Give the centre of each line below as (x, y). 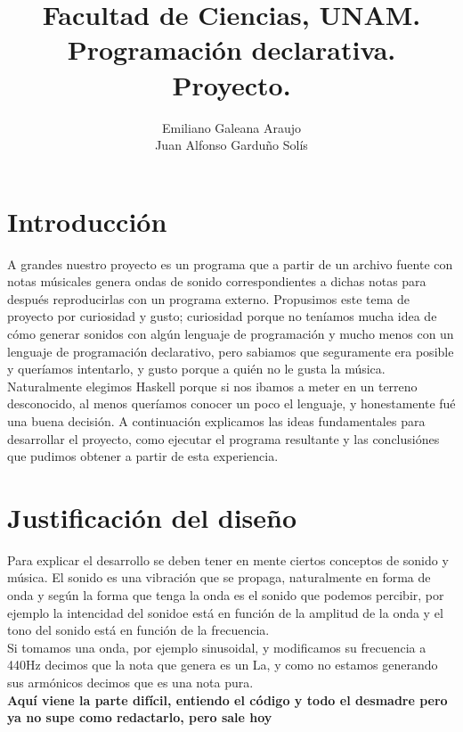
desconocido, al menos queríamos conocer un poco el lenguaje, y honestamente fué (231, 403)
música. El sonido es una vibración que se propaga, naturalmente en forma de (219, 577)
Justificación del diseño (152, 517)
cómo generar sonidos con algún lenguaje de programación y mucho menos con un (231, 333)
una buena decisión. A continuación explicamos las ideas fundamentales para (216, 420)
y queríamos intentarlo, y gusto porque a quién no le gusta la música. (196, 369)
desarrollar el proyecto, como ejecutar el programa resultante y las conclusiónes (223, 438)
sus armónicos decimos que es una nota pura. (130, 683)
